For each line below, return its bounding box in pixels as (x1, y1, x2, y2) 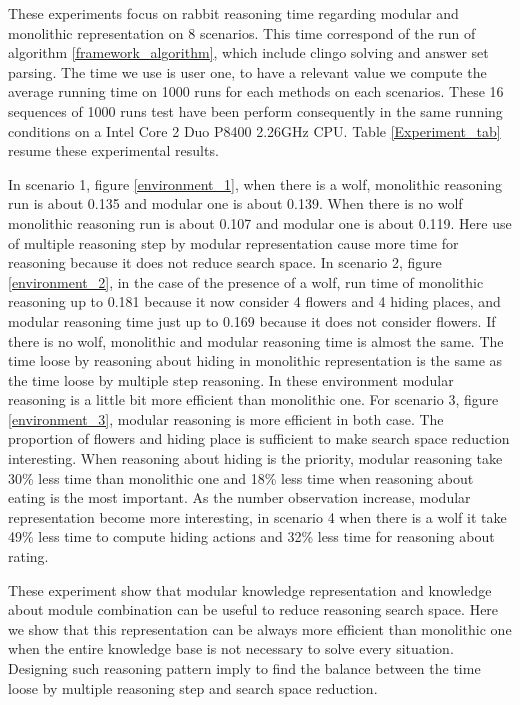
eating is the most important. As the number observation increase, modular (8, 487, 471, 508)
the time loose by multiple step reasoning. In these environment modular (8, 369, 454, 390)
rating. (8, 546, 49, 567)
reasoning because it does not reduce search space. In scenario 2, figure (8, 252, 442, 273)
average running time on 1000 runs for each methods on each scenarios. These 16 (8, 81, 504, 102)
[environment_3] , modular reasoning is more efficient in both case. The (8, 408, 444, 429)
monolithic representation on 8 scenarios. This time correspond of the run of (8, 22, 476, 43)
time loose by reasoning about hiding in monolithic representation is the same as (8, 350, 503, 371)
